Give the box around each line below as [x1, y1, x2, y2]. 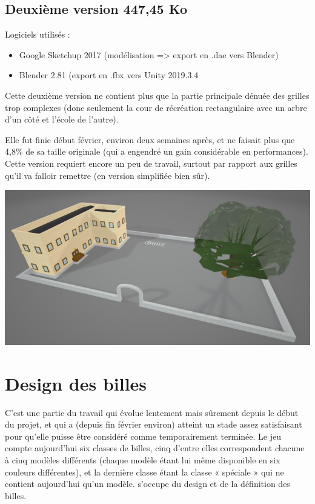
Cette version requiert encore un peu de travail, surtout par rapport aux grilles [5, 156, 297, 169]
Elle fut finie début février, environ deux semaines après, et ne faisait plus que [5, 133, 295, 146]
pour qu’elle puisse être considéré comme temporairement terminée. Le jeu [5, 429, 281, 442]
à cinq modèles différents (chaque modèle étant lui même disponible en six [5, 453, 280, 466]
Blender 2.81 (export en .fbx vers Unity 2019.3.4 [19, 69, 199, 81]
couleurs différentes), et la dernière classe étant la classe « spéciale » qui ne [5, 465, 284, 478]
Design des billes [5, 371, 147, 395]
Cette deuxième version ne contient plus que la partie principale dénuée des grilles [5, 89, 310, 101]
